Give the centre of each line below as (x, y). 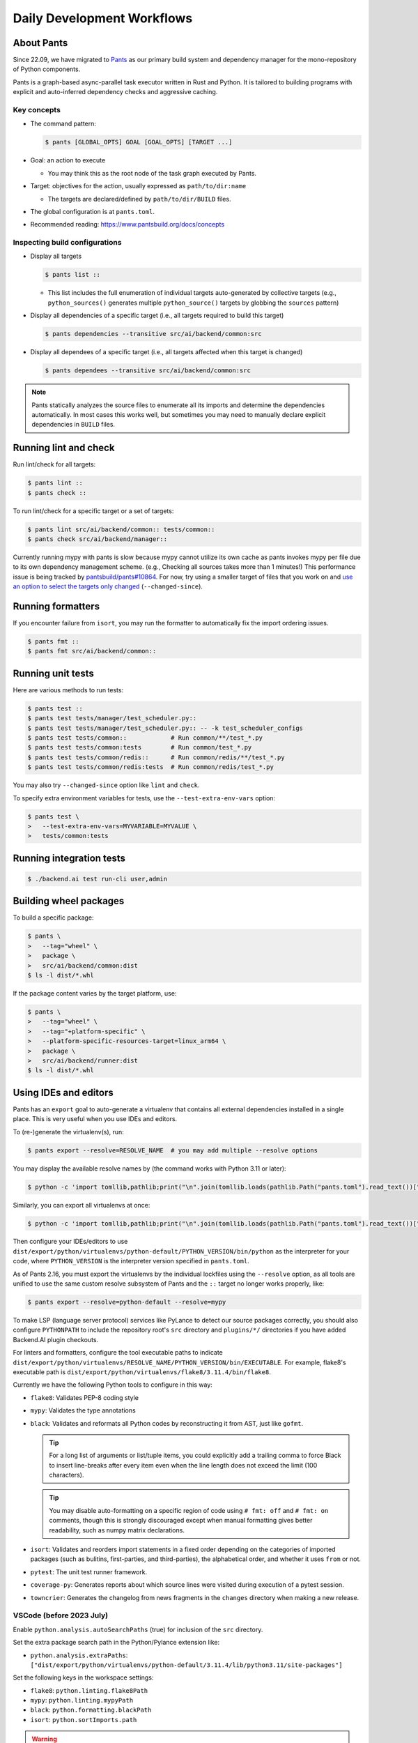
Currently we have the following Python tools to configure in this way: (113, 1385)
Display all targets (56, 256)
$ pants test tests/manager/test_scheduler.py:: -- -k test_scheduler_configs (165, 728)
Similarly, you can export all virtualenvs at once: (82, 1205)
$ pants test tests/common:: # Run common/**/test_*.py (145, 738)
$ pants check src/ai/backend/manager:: (97, 539)
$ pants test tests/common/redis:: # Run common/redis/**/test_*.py (156, 757)
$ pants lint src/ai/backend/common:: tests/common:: (121, 529)
